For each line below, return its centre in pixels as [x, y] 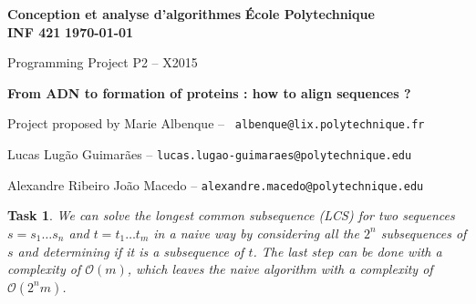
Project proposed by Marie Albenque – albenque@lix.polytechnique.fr [216, 123]
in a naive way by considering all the [256, 233]
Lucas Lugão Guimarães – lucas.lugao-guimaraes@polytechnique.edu [210, 154]
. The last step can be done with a [347, 251]
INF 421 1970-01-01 [71, 31]
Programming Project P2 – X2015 [103, 62]
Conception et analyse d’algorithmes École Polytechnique [191, 14]
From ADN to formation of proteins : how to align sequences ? [209, 92]
